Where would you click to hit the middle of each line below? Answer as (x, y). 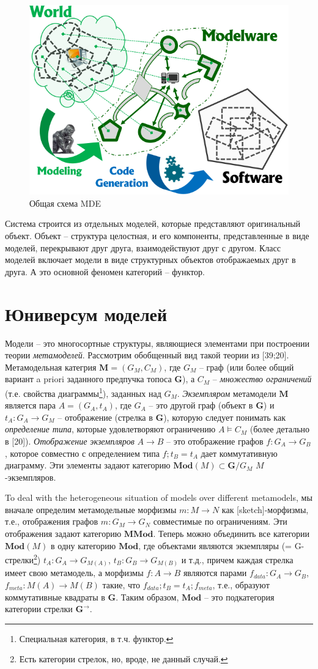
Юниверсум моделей (86, 313)
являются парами (215, 573)
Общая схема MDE (65, 203)
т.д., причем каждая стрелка (241, 559)
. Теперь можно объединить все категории (231, 534)
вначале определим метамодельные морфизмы (91, 509)
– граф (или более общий (246, 367)
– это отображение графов (215, 441)
